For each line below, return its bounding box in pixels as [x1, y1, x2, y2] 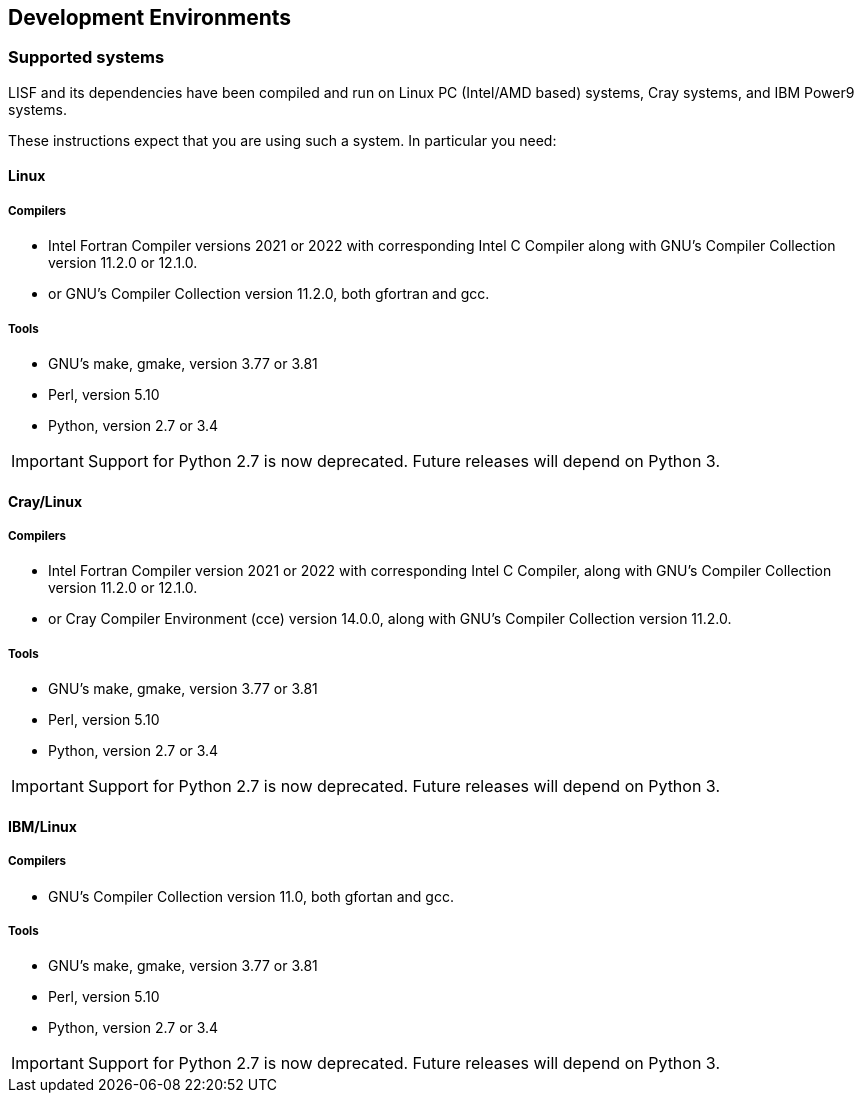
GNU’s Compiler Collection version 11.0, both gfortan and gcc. [48, 887, 454, 905]
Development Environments [8, 5, 292, 30]
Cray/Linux [8, 492, 83, 510]
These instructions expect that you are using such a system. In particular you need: [8, 131, 557, 149]
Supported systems [8, 47, 165, 68]
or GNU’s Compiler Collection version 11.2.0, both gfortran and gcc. [48, 285, 490, 303]
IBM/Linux [8, 817, 77, 835]
